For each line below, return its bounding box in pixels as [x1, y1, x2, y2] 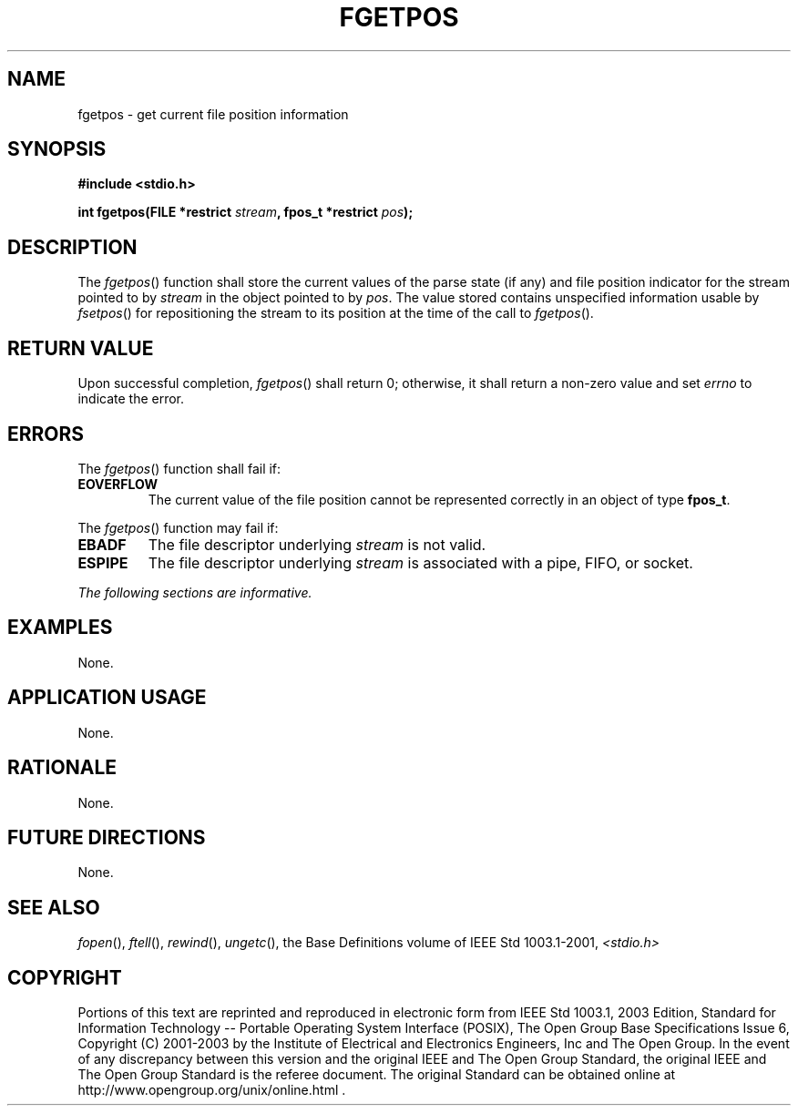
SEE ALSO [7, 895, 100, 919]
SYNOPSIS [7, 138, 107, 161]
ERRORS [7, 422, 85, 445]
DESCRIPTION [7, 235, 138, 259]
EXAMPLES [7, 616, 113, 639]
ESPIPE [77, 553, 128, 572]
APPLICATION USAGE [7, 686, 207, 710]
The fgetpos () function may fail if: [77, 519, 279, 536]
